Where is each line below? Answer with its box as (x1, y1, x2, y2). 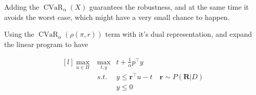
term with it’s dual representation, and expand (105, 29, 252, 39)
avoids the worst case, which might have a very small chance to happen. (4, 11, 230, 22)
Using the (4, 29, 34, 39)
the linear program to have (4, 38, 88, 49)
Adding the (4, 2, 39, 12)
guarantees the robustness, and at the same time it (89, 2, 249, 12)
